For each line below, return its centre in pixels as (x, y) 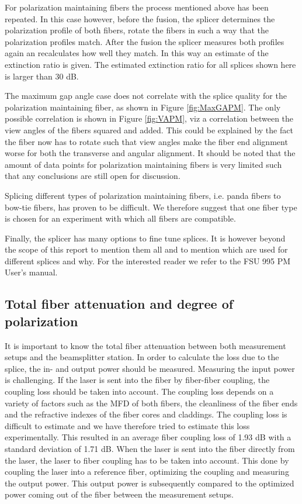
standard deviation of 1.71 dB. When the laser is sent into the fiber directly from (150, 448)
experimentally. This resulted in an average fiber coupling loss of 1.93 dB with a (148, 437)
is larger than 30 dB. (42, 76)
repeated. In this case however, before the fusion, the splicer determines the (140, 18)
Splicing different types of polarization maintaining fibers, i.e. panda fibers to (143, 195)
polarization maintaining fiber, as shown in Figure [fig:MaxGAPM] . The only (143, 107)
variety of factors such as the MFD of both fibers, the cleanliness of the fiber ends (151, 403)
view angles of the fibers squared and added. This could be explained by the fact (149, 130)
